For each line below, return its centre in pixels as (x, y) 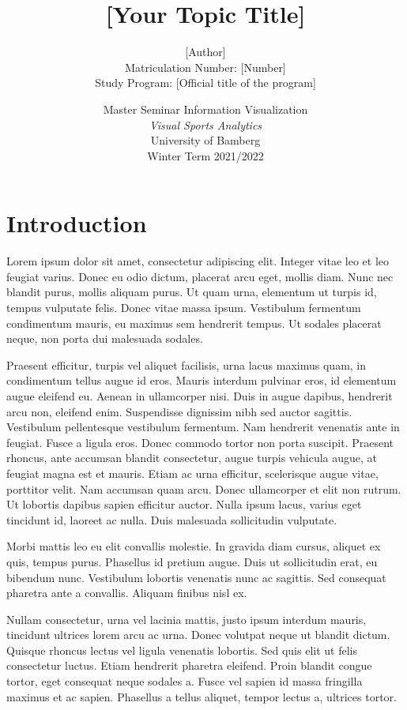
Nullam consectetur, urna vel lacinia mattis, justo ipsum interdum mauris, (187, 619)
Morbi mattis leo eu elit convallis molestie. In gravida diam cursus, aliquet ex (194, 546)
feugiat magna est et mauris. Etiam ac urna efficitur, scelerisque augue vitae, (192, 473)
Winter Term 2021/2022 (205, 155)
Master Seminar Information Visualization (205, 109)
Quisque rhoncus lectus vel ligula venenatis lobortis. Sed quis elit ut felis (182, 650)
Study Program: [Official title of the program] (205, 83)
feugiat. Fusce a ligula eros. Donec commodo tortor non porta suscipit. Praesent (200, 442)
